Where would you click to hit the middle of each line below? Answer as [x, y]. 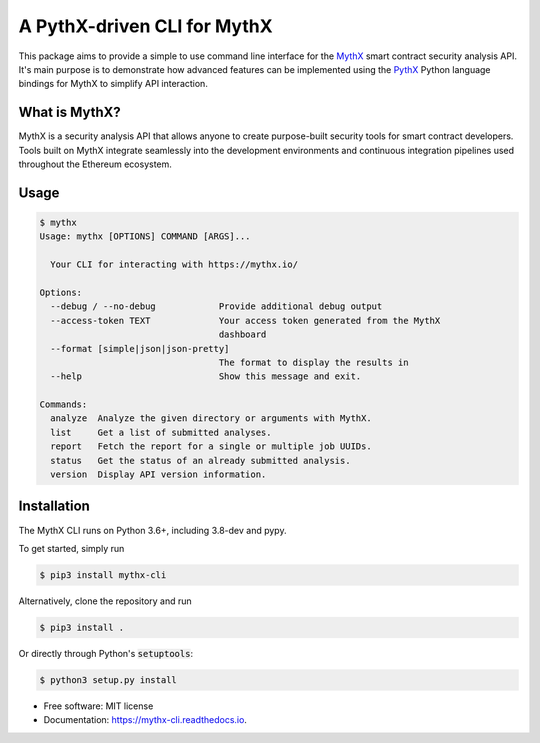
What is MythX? [69, 112]
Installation [54, 506]
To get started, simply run [71, 548]
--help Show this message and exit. [206, 376]
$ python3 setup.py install [108, 679]
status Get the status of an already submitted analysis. [200, 460]
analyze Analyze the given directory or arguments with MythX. [211, 418]
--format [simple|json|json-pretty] [140, 348]
